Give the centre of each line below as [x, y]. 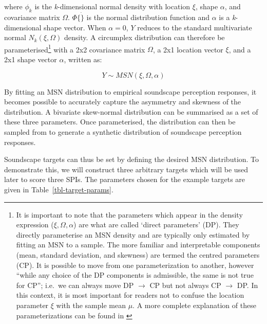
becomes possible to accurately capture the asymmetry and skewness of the [123, 102]
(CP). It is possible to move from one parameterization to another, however [135, 265]
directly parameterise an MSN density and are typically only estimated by [133, 234]
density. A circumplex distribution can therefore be [144, 37]
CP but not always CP [185, 285]
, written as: [83, 59]
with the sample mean [91, 305]
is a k [227, 17]
